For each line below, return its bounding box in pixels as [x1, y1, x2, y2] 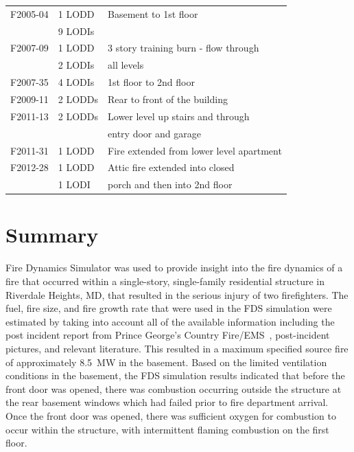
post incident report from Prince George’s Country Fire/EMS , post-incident [5, 328, 330, 342]
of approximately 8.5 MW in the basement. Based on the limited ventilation [5, 354, 327, 369]
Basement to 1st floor [108, 6, 198, 21]
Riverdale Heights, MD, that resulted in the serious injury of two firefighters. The [5, 287, 349, 302]
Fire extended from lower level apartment [108, 143, 282, 157]
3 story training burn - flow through [108, 41, 259, 55]
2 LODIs [58, 58, 95, 72]
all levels [108, 58, 144, 72]
